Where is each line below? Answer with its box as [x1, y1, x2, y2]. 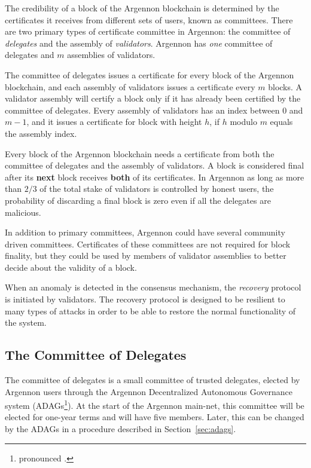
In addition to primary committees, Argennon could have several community [5, 226, 285, 238]
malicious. [5, 206, 41, 218]
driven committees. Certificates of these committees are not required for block [5, 237, 291, 250]
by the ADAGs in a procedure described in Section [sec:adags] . [5, 423, 236, 435]
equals [270, 115, 293, 128]
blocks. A [268, 80, 303, 93]
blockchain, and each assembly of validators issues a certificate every [5, 80, 255, 93]
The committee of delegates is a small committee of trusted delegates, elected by [5, 374, 300, 386]
